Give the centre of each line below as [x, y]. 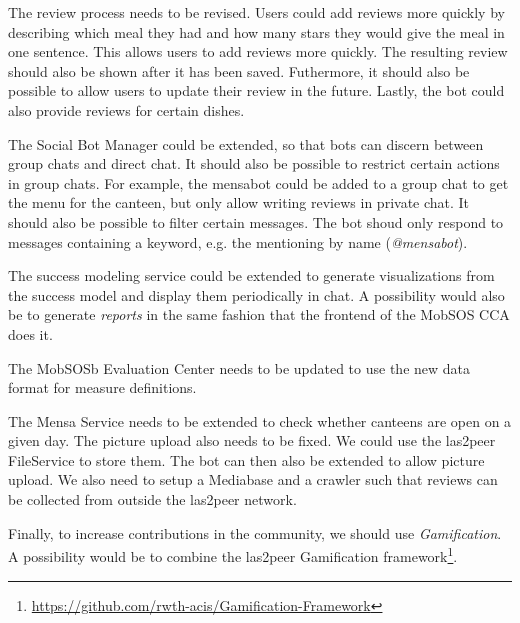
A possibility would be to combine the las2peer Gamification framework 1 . [233, 554]
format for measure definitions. [102, 387]
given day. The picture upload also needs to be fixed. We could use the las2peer [252, 440]
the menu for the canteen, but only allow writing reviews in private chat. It [239, 202]
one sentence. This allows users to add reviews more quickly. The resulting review [258, 51]
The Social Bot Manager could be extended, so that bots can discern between [246, 143]
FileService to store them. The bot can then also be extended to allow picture [246, 459]
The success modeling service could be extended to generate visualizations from [251, 275]
